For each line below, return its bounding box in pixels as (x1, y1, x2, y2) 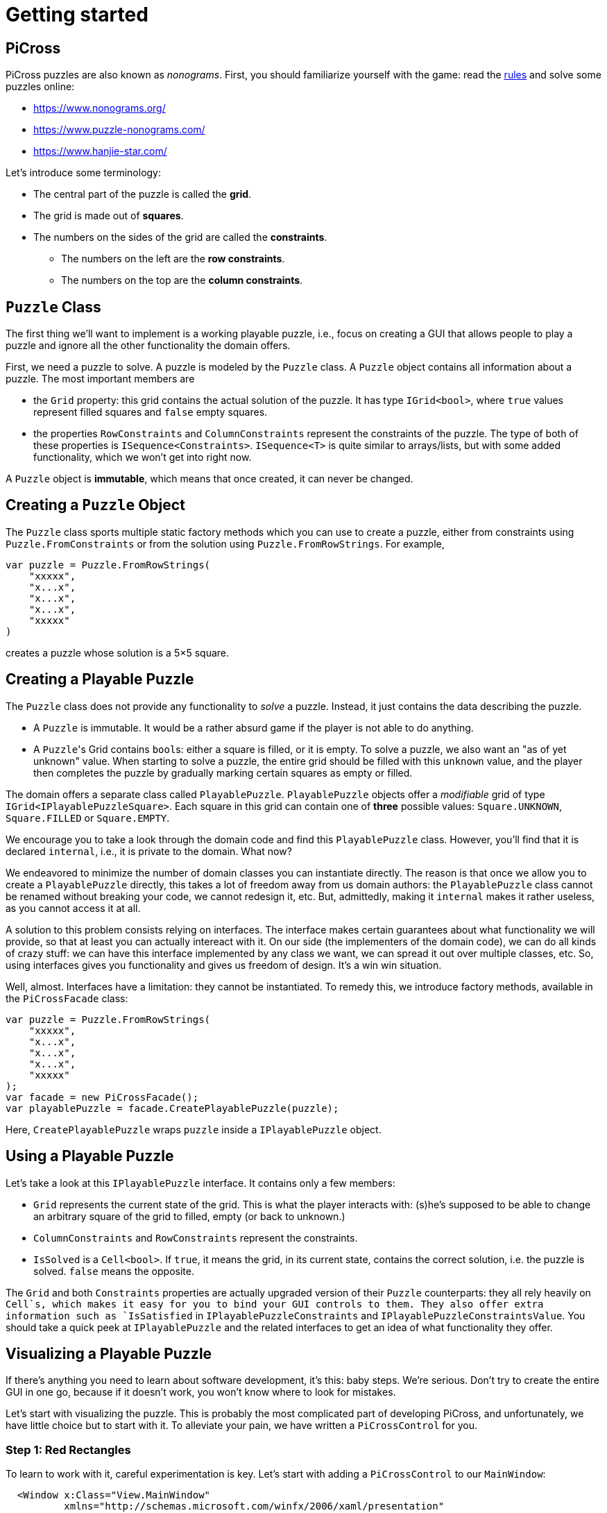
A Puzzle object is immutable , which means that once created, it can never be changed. (6, 473, 413, 485)
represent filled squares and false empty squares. (33, 406, 268, 419)
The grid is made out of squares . (33, 210, 184, 222)
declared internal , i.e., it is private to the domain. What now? (6, 845, 292, 857)
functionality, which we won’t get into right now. (33, 451, 252, 464)
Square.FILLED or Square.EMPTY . (6, 811, 170, 824)
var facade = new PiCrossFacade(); (6, 1091, 199, 1103)
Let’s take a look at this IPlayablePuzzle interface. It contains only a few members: (6, 1176, 395, 1189)
